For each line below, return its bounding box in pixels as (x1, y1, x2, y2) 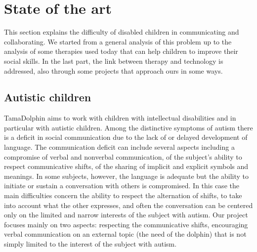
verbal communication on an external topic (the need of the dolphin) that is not (4, 229, 247, 239)
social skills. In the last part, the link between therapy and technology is (4, 55, 223, 66)
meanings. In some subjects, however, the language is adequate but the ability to (4, 170, 249, 181)
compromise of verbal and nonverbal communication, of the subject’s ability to (4, 151, 242, 162)
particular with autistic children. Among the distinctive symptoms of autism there (4, 122, 253, 132)
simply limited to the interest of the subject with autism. (4, 239, 177, 249)
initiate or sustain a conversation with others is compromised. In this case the (4, 180, 239, 191)
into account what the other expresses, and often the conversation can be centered (4, 200, 253, 210)
